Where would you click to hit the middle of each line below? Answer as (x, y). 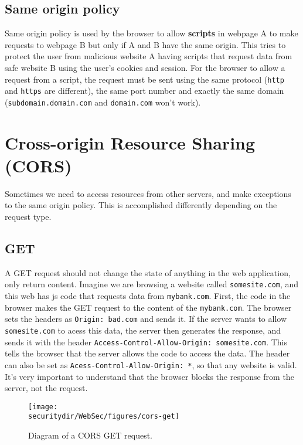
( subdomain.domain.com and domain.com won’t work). (103, 102)
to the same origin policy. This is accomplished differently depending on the (141, 205)
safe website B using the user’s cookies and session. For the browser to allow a (145, 67)
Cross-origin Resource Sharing (130, 142)
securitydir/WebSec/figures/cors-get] (104, 417)
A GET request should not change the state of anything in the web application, (148, 272)
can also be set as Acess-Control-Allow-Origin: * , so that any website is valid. (151, 364)
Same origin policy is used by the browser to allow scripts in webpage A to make (151, 33)
